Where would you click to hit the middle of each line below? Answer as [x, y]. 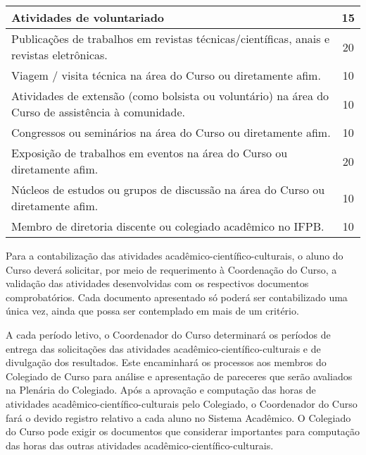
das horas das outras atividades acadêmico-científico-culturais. [140, 445]
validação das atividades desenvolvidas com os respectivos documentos [157, 283]
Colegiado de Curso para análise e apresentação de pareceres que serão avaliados [179, 376]
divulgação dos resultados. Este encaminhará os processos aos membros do [166, 362]
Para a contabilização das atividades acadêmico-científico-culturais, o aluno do [175, 255]
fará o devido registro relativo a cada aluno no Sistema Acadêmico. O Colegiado [178, 417]
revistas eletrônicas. [59, 55]
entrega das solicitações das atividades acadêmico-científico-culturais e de [163, 348]
